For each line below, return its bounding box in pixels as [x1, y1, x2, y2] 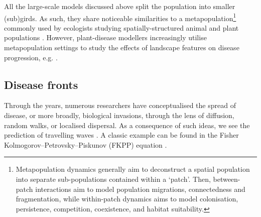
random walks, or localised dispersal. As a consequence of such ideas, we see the [4, 120, 250, 130]
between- [213, 173, 240, 184]
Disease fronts [4, 76, 78, 92]
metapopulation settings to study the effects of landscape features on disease [4, 42, 239, 53]
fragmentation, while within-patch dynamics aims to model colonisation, [16, 193, 238, 204]
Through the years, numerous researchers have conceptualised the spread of [4, 100, 236, 111]
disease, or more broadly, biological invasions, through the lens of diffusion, [4, 110, 234, 121]
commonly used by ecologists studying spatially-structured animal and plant [4, 22, 239, 33]
